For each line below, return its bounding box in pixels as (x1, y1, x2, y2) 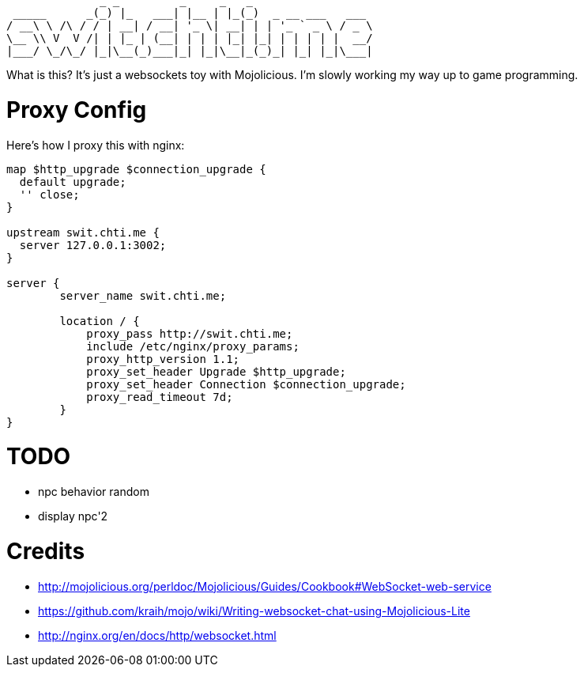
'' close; (19, 187, 80, 201)
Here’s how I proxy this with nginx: (6, 138, 185, 152)
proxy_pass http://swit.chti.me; (86, 327, 293, 340)
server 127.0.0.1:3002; (19, 238, 167, 251)
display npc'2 (38, 509, 108, 523)
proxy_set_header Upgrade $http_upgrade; (86, 365, 346, 378)
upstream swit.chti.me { (6, 225, 160, 239)
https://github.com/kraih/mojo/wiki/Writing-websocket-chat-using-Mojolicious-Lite (38, 603, 470, 618)
